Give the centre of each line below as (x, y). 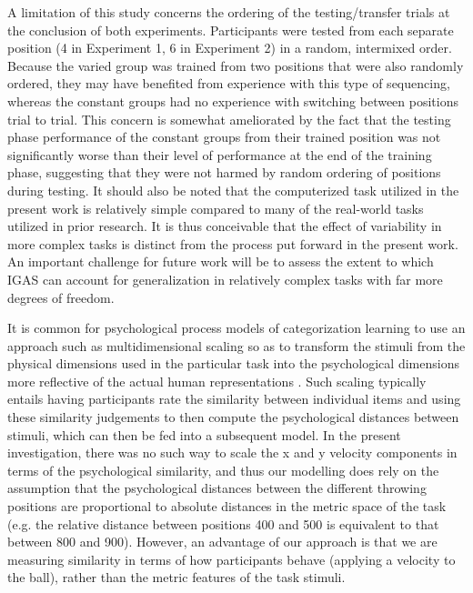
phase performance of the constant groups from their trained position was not (224, 137)
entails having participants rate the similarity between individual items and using (234, 399)
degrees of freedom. (61, 297)
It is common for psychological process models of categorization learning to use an (236, 328)
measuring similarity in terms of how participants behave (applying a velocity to (231, 559)
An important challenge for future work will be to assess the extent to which (221, 261)
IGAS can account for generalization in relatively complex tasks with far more (225, 279)
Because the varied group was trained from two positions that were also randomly (236, 65)
